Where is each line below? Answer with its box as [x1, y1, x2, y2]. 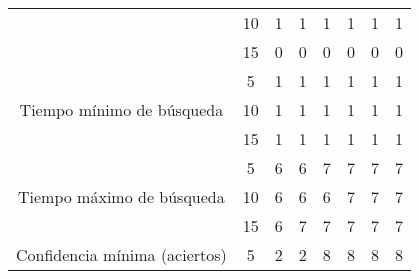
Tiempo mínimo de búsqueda [19, 98, 224, 121]
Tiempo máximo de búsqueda [18, 185, 225, 208]
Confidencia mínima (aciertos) [16, 243, 227, 266]
